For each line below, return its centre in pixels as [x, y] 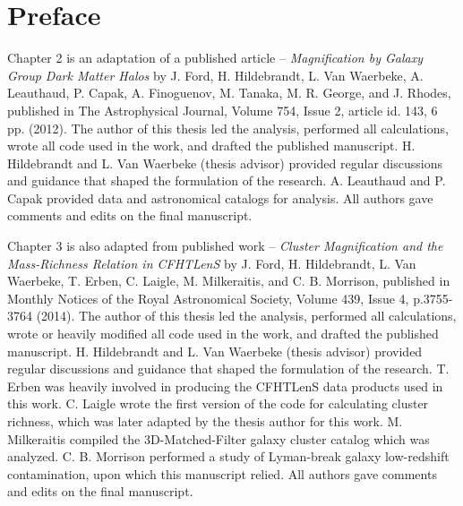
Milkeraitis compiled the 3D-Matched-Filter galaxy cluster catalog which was [219, 438]
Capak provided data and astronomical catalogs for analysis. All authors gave [220, 197]
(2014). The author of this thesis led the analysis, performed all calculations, [246, 316]
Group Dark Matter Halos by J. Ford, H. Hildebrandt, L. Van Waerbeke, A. [215, 75]
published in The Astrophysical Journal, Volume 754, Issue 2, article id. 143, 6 [223, 110]
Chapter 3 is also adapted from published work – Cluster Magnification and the [225, 246]
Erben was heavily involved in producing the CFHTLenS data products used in [225, 386]
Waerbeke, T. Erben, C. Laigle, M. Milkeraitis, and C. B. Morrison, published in [229, 281]
